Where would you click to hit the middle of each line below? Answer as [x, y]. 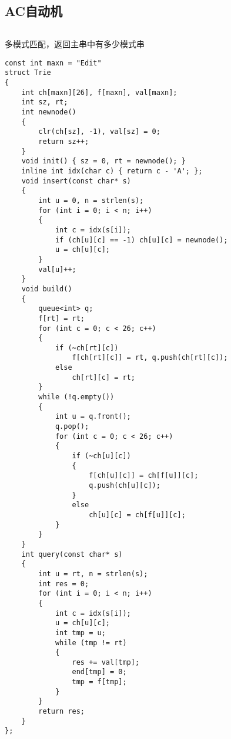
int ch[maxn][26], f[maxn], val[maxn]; [99, 92]
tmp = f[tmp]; [99, 682]
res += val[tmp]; [106, 662]
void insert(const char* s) [76, 181]
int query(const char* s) [72, 554]
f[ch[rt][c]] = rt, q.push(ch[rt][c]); [150, 358]
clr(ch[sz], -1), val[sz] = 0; [99, 132]
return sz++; [64, 142]
